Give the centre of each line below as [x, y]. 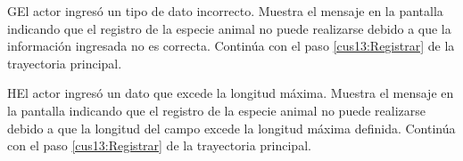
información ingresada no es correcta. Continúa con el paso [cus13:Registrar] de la [231, 46]
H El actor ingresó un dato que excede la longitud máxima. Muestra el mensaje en [231, 93]
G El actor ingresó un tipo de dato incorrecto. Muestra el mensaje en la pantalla [225, 11]
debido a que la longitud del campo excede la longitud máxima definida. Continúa [231, 128]
